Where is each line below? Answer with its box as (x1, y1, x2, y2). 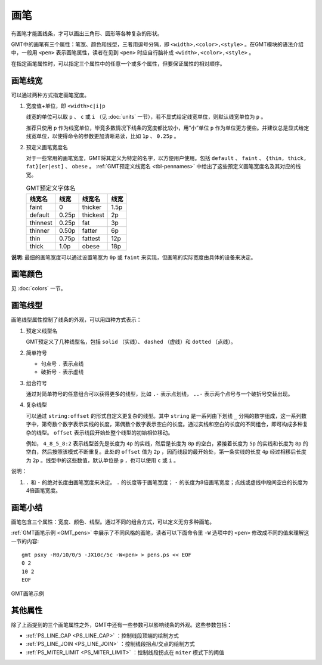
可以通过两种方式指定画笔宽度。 (11, 91, 89, 98)
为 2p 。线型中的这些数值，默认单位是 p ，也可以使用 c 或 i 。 (26, 457, 179, 464)
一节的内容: (11, 537, 39, 544)
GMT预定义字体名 (26, 184, 76, 192)
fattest (82, 234, 101, 242)
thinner (29, 226, 50, 235)
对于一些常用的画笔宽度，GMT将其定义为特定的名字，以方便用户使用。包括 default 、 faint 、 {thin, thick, (26, 154, 307, 161)
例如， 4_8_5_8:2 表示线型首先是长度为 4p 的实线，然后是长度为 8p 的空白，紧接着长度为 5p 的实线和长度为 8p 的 (26, 440, 308, 447)
